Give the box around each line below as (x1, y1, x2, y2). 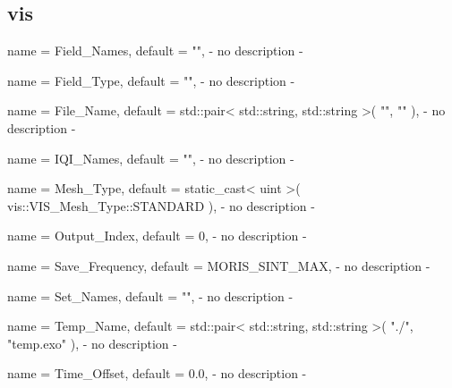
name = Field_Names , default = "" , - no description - (7, 41, 303, 60)
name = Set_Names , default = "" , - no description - (7, 286, 294, 305)
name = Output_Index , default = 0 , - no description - (7, 226, 307, 245)
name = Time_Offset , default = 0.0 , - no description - (7, 364, 307, 383)
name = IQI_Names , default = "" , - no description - (7, 148, 294, 167)
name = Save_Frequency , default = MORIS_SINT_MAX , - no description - (7, 256, 431, 274)
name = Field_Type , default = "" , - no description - (7, 71, 295, 89)
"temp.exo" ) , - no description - (7, 333, 177, 352)
